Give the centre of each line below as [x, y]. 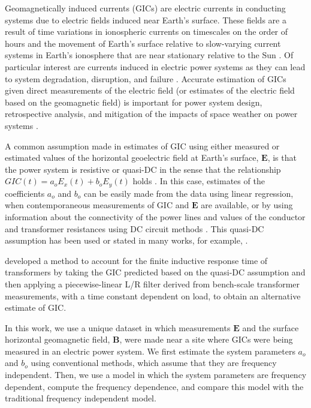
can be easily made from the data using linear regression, [188, 193]
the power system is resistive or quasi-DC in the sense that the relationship [143, 169]
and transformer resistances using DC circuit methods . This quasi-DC [135, 228]
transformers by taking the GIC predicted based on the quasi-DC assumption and [155, 272]
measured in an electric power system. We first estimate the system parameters [150, 351]
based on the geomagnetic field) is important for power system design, [134, 102]
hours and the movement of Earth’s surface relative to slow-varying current [143, 43]
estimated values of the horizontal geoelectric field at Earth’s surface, [132, 157]
